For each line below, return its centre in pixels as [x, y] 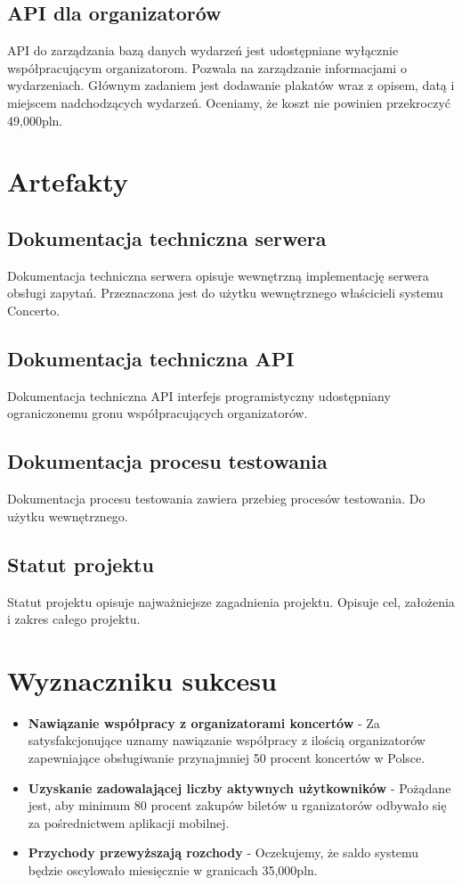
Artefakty [68, 181]
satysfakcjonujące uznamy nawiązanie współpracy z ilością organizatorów [227, 740]
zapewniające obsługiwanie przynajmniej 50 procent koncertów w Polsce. [227, 758]
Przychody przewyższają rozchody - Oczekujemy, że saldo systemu [223, 852]
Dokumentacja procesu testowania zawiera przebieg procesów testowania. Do [216, 499]
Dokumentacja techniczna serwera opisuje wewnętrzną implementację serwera [218, 275]
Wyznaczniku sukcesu [142, 680]
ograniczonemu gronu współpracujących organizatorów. [158, 413]
